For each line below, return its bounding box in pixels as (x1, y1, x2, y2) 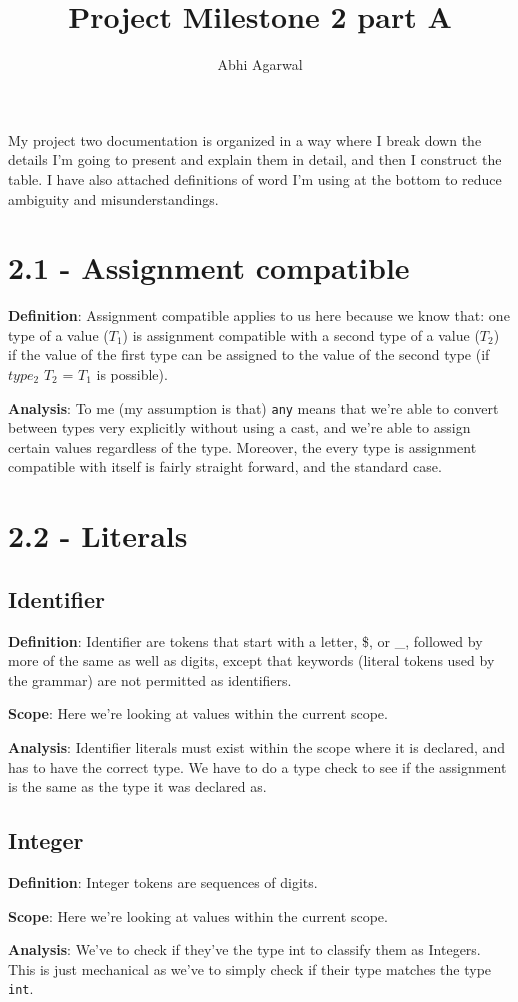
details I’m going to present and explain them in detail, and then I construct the (8, 149, 502, 170)
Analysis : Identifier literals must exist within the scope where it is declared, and (8, 736, 506, 757)
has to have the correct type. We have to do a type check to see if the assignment (8, 756, 507, 777)
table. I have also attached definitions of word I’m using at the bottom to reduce (8, 168, 502, 189)
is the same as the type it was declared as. (8, 776, 267, 797)
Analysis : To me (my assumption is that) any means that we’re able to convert (8, 397, 499, 418)
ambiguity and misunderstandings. (8, 188, 219, 209)
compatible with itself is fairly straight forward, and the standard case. (8, 456, 442, 477)
